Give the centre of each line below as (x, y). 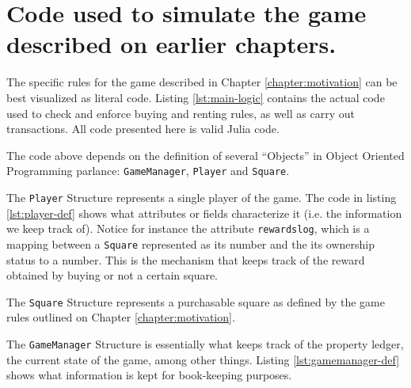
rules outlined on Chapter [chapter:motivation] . (121, 317)
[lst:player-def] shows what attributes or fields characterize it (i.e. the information (204, 213)
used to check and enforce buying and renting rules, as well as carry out (181, 113)
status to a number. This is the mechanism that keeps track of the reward (186, 259)
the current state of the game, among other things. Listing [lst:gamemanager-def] (203, 359)
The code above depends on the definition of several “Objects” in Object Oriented (205, 155)
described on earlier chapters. (171, 44)
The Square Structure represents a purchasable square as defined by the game (196, 301)
